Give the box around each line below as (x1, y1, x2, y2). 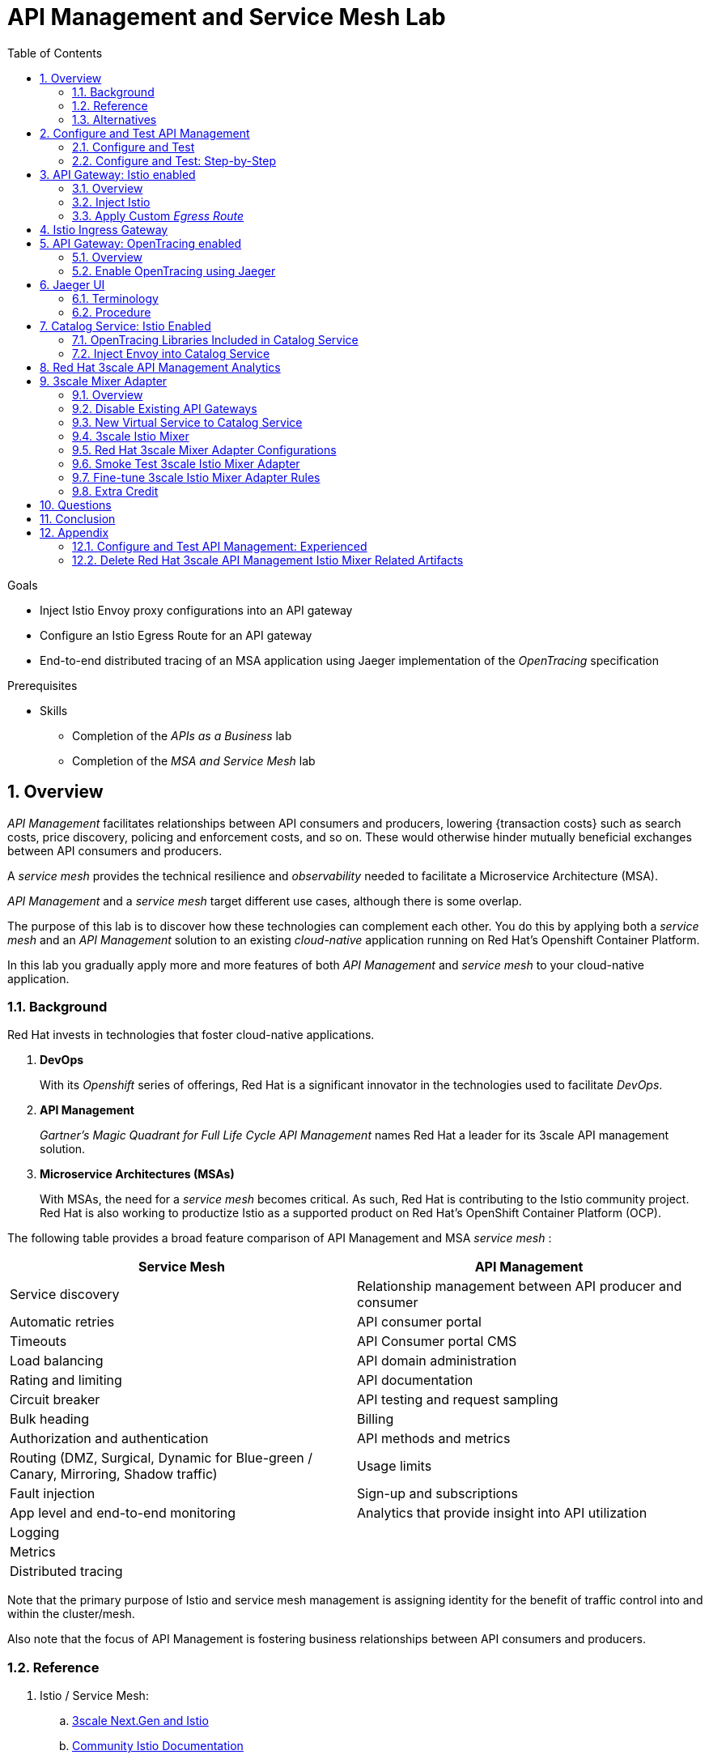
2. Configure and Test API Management (40, 126, 250, 140)
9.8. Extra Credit (72, 483, 159, 498)
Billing (357, 1411, 394, 1428)
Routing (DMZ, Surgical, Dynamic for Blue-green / (10, 1450, 312, 1467)
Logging (10, 1524, 60, 1541)
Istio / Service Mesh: (40, 1689, 149, 1703)
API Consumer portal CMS (357, 1333, 517, 1350)
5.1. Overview (72, 249, 142, 264)
